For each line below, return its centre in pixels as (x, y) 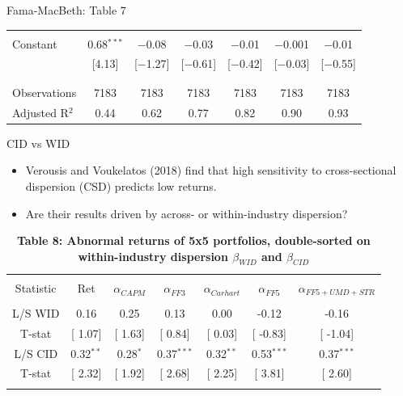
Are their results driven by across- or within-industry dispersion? (187, 213)
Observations (45, 92)
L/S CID (36, 353)
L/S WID (36, 312)
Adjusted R (40, 112)
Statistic (36, 288)
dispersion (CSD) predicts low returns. (121, 185)
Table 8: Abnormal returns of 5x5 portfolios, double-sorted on (193, 240)
